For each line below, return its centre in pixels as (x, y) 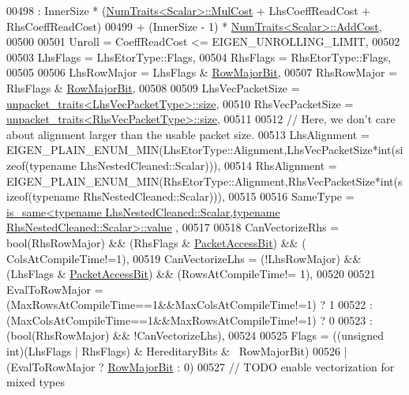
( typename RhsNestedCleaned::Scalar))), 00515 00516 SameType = (191, 196)
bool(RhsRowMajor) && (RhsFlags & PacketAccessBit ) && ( (156, 242)
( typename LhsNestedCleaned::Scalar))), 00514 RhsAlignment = (181, 165)
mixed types (36, 382)
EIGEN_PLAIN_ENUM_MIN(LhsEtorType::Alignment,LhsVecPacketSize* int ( (201, 150)
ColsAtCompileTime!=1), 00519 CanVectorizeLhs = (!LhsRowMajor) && (184, 258)
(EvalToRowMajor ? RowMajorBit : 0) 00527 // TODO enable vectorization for (201, 366)
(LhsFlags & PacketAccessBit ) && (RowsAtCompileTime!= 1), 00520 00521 (191, 274)
